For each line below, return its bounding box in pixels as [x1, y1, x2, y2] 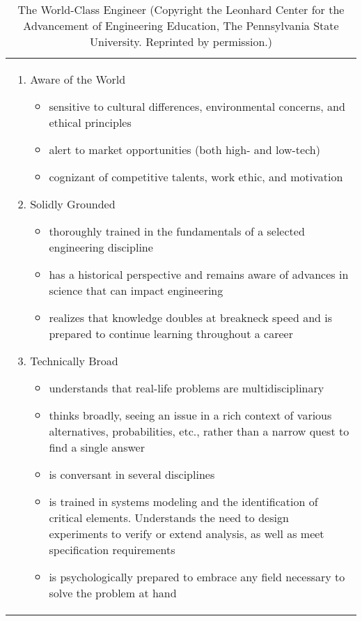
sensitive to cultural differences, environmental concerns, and [49, 98, 345, 114]
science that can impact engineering [49, 282, 223, 298]
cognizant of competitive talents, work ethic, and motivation [49, 169, 343, 185]
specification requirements [49, 542, 175, 558]
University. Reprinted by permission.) [90, 33, 272, 49]
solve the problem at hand [49, 585, 177, 601]
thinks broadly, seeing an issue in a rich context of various [49, 407, 332, 423]
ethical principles [49, 114, 132, 130]
